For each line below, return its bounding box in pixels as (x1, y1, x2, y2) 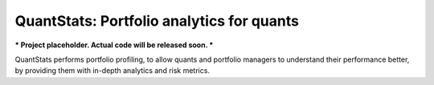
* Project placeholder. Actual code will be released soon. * (14, 40, 214, 50)
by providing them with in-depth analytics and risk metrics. (14, 66, 211, 75)
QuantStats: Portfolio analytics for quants (14, 12, 299, 30)
